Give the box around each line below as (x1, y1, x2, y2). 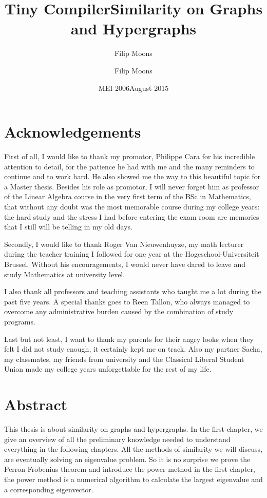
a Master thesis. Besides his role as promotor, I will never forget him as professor (4, 181, 259, 191)
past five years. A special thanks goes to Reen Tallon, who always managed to (4, 296, 250, 307)
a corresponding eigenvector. (4, 484, 93, 494)
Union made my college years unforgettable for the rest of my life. (4, 363, 212, 374)
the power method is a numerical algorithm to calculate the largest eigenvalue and (4, 474, 263, 484)
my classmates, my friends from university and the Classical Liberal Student (4, 353, 244, 364)
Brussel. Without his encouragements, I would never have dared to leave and (4, 258, 246, 269)
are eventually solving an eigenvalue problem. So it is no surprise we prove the (4, 453, 251, 464)
